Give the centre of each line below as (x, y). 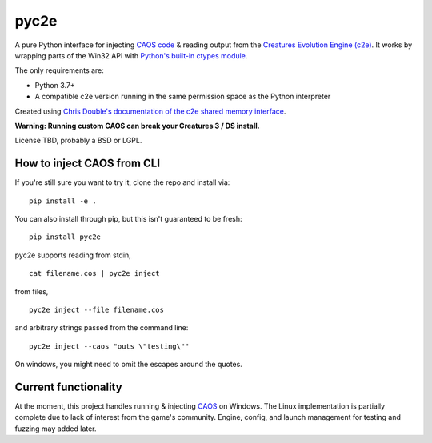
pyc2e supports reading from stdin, (73, 255)
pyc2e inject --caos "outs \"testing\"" (109, 346)
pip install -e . (63, 201)
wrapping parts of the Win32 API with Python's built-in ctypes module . (131, 55)
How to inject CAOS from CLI (87, 164)
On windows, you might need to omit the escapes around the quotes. (129, 365)
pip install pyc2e (65, 237)
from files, (32, 291)
